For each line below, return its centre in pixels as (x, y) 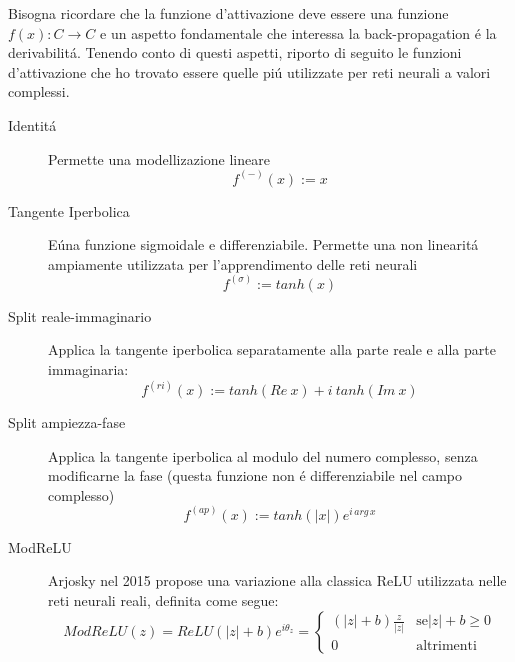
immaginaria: (88, 369)
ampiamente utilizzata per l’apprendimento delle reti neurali (233, 263)
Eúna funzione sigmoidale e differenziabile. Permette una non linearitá (263, 244)
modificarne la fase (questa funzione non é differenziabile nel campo (255, 475)
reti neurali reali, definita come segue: (163, 600)
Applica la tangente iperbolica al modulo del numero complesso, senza (263, 455)
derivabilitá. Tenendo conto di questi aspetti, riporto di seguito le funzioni (235, 52)
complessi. (39, 91)
